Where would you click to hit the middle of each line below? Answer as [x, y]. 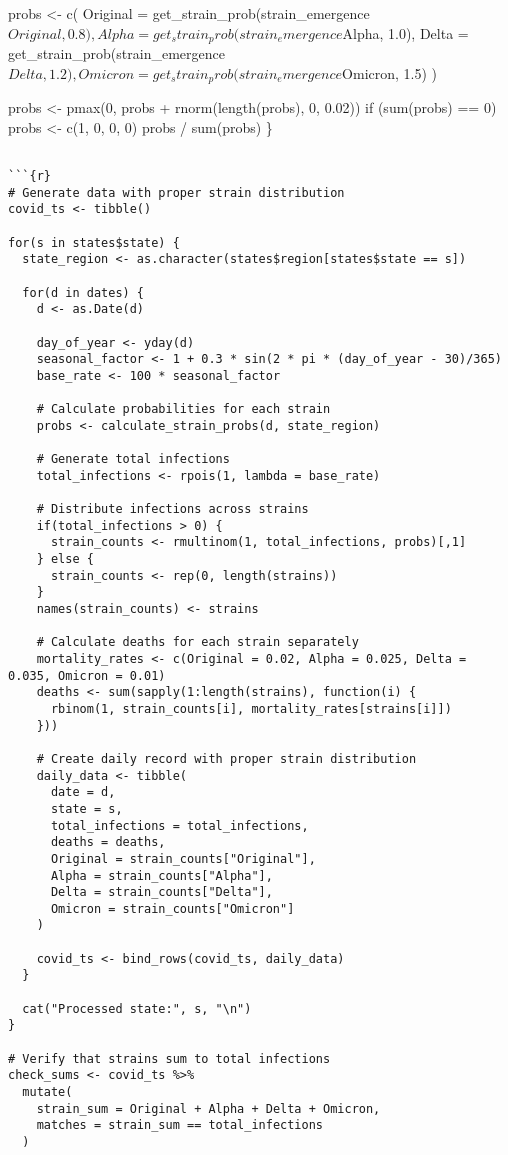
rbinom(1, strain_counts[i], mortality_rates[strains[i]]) [251, 708]
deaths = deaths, [108, 842]
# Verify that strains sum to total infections [169, 1058]
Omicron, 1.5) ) [390, 72]
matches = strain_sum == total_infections [179, 1125]
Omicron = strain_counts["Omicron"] [172, 908]
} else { [65, 559]
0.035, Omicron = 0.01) [87, 675]
